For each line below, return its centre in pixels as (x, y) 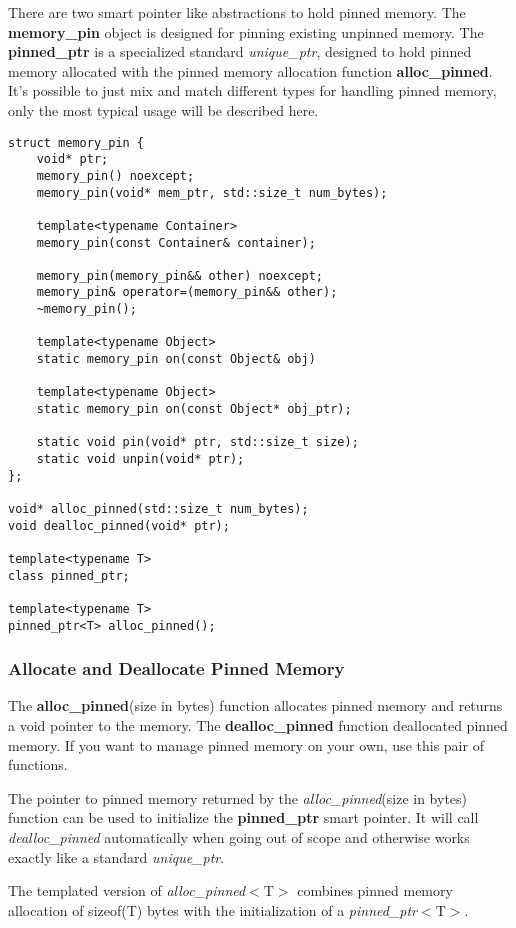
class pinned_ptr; (69, 575)
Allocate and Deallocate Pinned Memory (176, 668)
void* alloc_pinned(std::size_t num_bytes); (158, 509)
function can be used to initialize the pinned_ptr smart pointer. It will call (243, 817)
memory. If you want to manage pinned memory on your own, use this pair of (246, 744)
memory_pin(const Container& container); (176, 242)
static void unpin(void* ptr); (140, 459)
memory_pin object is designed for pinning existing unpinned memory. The (246, 31)
